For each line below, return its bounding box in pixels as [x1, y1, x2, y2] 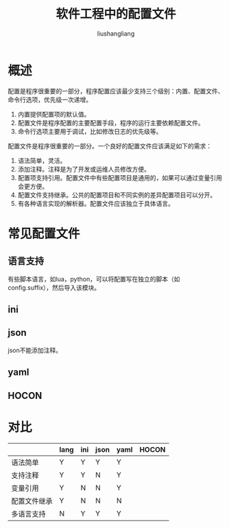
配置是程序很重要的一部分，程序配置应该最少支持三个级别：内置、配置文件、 [8, 87, 224, 95]
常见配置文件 [8, 226, 81, 241]
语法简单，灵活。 [17, 156, 67, 165]
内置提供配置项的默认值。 [17, 110, 91, 118]
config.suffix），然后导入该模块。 [8, 283, 101, 292]
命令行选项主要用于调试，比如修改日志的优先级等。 [17, 127, 162, 135]
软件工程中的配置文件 [55, 6, 176, 22]
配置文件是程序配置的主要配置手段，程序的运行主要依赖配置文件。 [17, 118, 204, 127]
